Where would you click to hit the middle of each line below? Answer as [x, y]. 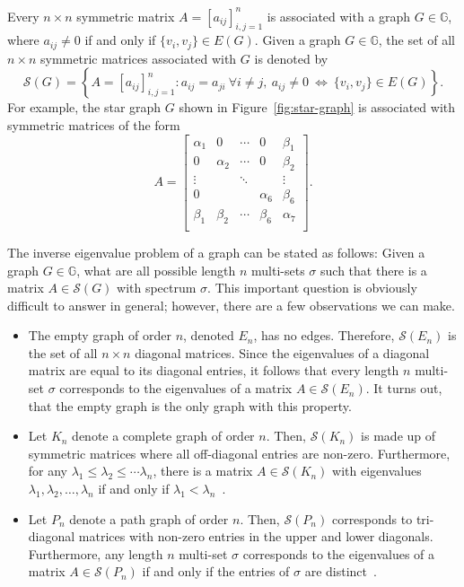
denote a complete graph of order [163, 436]
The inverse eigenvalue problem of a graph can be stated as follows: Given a [216, 252]
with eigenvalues [377, 471]
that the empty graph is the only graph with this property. [190, 405]
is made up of [398, 436]
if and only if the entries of [216, 571]
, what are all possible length [156, 270]
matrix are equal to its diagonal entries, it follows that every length [214, 370]
